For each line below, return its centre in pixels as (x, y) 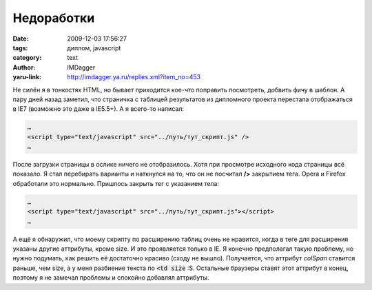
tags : (20, 48)
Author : (24, 67)
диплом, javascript (94, 48)
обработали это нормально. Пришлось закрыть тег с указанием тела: (116, 183)
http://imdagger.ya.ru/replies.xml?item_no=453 (134, 77)
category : (27, 58)
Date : (21, 39)
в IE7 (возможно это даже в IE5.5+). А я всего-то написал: (98, 109)
